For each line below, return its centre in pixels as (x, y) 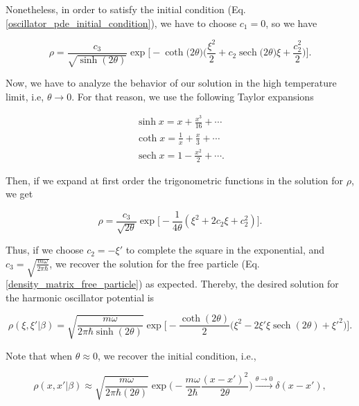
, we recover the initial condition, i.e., (177, 355)
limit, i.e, (25, 96)
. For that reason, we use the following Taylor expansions (193, 96)
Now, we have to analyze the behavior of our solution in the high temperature (171, 83)
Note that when (39, 355)
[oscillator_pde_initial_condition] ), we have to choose (121, 23)
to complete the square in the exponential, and (225, 250)
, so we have (291, 23)
